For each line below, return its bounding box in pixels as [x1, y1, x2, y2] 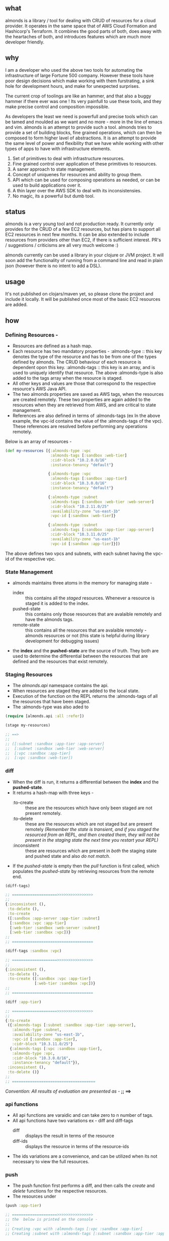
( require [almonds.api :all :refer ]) [5, 714, 84, 719]
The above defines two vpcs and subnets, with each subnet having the [5, 550, 152, 556]
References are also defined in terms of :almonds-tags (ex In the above [12, 412, 160, 419]
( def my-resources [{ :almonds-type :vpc [5, 448, 92, 453]
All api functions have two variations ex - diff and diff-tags [12, 1118, 133, 1124]
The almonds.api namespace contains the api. [12, 683, 109, 689]
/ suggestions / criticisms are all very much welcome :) [5, 242, 119, 248]
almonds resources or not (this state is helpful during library [25, 632, 149, 638]
